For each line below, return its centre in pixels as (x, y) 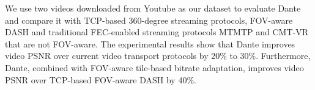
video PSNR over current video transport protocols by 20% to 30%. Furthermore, (158, 56)
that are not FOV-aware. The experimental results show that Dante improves (150, 43)
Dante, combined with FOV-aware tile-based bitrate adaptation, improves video (154, 67)
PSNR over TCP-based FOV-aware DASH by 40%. (101, 79)
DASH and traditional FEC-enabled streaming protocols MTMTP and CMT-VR (157, 32)
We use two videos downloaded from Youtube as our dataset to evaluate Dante (153, 8)
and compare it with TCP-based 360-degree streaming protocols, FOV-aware (149, 20)
